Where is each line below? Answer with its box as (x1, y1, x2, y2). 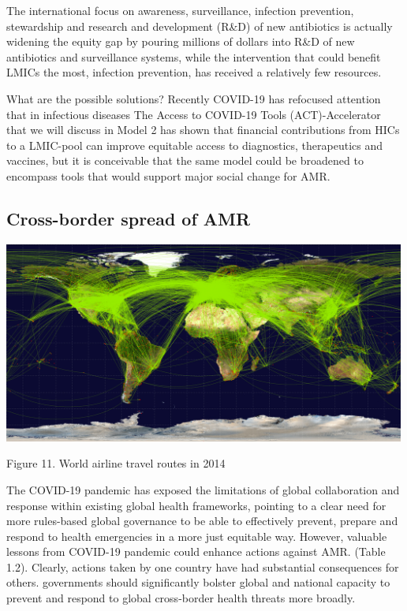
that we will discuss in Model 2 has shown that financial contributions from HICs (6, 121, 400, 138)
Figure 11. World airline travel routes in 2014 (6, 455, 226, 471)
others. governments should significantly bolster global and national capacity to (6, 574, 390, 591)
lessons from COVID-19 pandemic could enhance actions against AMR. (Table (6, 543, 386, 560)
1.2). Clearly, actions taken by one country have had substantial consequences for (6, 558, 399, 575)
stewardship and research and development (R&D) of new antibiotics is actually (6, 17, 393, 34)
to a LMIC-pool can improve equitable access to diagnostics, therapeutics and (6, 136, 383, 153)
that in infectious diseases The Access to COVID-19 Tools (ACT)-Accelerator (6, 106, 381, 122)
